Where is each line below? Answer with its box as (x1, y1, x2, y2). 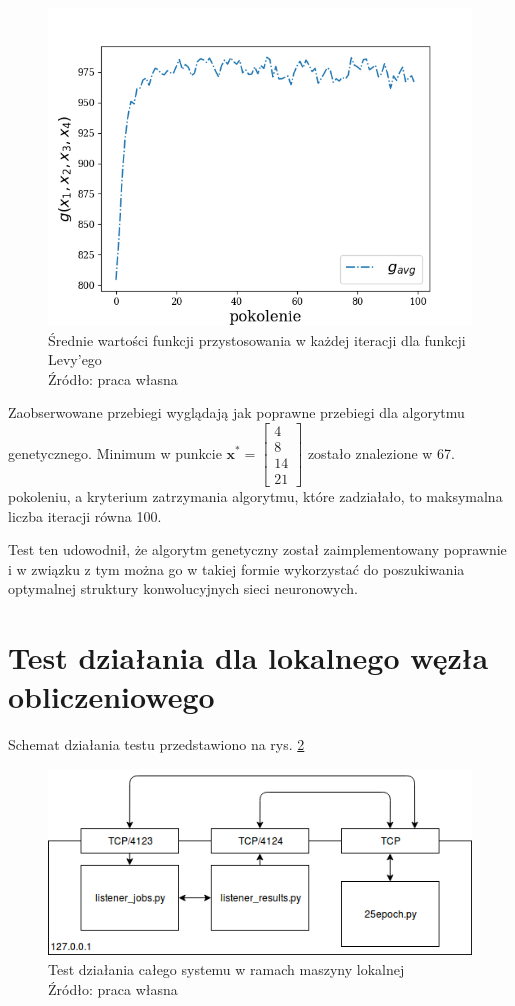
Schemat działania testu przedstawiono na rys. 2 (8, 734, 305, 755)
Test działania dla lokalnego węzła (8, 637, 489, 678)
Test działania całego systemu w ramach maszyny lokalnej (48, 958, 405, 979)
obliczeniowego (8, 676, 215, 717)
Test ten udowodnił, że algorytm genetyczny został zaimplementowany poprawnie (8, 539, 507, 560)
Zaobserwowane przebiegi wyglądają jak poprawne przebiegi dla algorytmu (8, 402, 465, 423)
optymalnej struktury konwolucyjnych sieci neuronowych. (8, 578, 358, 599)
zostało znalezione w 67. (307, 442, 455, 463)
